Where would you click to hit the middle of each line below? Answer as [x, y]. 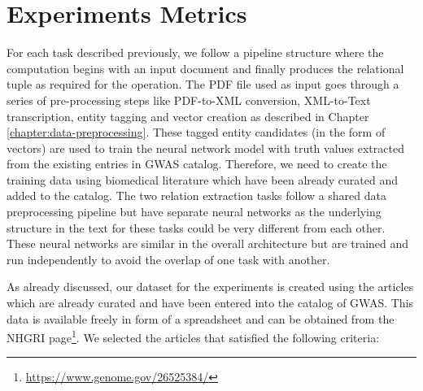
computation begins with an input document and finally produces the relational [205, 68]
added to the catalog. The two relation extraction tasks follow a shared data [196, 195]
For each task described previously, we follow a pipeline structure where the [195, 52]
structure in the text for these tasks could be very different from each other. [196, 227]
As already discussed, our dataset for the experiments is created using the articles [210, 287]
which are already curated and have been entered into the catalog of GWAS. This [210, 303]
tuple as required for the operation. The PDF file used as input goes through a [203, 84]
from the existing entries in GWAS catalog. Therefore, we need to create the [197, 164]
